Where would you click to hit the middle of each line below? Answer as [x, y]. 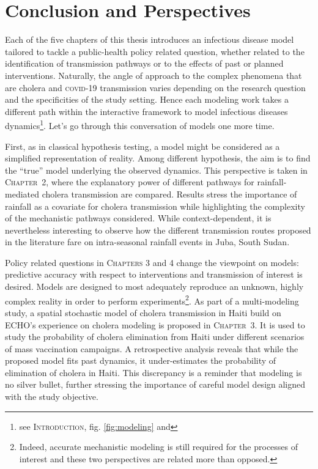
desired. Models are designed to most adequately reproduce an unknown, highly [154, 286]
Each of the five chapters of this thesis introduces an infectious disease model [150, 39]
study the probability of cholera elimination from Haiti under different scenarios [155, 337]
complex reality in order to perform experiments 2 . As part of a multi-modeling [152, 300]
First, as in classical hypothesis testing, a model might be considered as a [142, 146]
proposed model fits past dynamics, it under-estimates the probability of [141, 360]
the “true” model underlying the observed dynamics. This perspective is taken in [156, 170]
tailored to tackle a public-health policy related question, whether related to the [155, 51]
